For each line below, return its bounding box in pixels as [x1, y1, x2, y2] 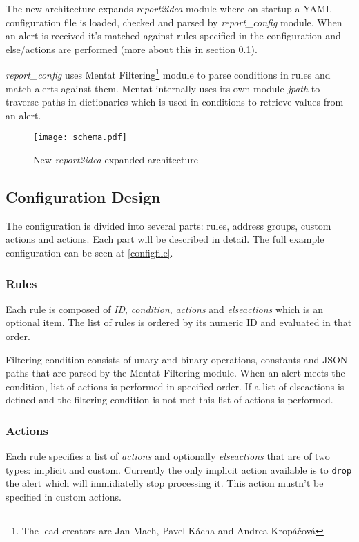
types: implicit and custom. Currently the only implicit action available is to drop [6, 462, 352, 476]
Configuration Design [6, 186, 161, 208]
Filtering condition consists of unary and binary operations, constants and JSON [6, 352, 348, 366]
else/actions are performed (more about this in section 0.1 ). [6, 41, 258, 56]
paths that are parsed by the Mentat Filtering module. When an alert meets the [6, 365, 345, 380]
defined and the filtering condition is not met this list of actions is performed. [6, 392, 333, 407]
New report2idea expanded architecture [33, 152, 198, 167]
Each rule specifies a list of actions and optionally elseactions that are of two [6, 449, 330, 463]
